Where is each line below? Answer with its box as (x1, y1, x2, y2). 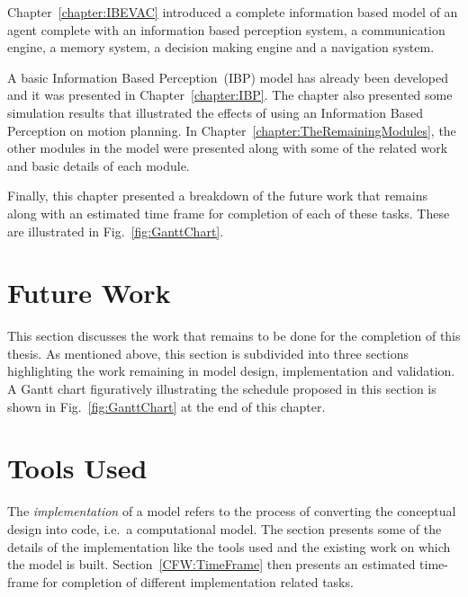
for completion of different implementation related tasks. (42, 572, 354, 591)
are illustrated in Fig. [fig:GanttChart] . (7, 221, 224, 240)
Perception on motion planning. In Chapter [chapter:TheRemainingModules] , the (7, 120, 456, 139)
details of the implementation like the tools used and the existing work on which (7, 537, 451, 556)
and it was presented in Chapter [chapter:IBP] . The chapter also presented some (7, 85, 453, 104)
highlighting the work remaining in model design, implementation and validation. (7, 361, 455, 380)
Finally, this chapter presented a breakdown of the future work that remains (7, 186, 427, 205)
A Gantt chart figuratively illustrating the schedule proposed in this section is (7, 379, 436, 398)
